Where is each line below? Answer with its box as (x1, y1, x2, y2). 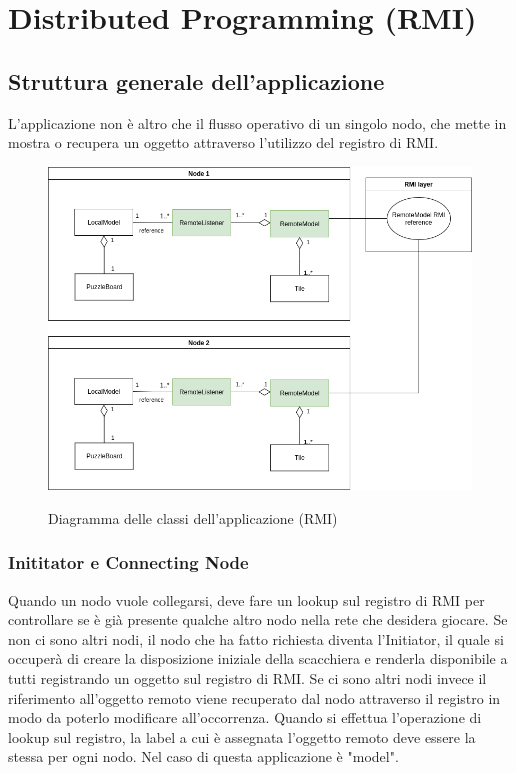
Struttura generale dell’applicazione (8, 65, 385, 96)
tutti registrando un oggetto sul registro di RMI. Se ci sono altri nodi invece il (8, 667, 487, 688)
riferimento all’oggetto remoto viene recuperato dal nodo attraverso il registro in (8, 687, 501, 708)
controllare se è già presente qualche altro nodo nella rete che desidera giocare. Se (8, 609, 508, 630)
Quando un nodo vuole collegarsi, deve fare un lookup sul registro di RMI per (8, 589, 485, 610)
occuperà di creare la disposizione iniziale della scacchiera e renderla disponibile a (8, 648, 508, 669)
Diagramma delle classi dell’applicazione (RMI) (48, 507, 338, 528)
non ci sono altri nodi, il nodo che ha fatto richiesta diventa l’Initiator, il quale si (8, 628, 504, 649)
